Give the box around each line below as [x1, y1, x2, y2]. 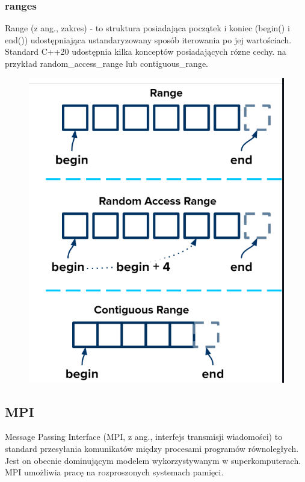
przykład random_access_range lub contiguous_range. [5, 57, 209, 69]
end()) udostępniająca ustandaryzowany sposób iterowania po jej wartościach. [5, 33, 292, 46]
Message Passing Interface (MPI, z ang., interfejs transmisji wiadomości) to [5, 430, 283, 443]
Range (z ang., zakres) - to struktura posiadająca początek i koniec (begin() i [5, 22, 290, 34]
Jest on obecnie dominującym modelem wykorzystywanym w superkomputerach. [5, 454, 301, 466]
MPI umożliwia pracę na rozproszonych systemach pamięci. [5, 466, 224, 478]
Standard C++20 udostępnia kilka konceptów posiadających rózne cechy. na [5, 45, 286, 58]
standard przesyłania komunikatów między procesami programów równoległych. [5, 442, 299, 454]
